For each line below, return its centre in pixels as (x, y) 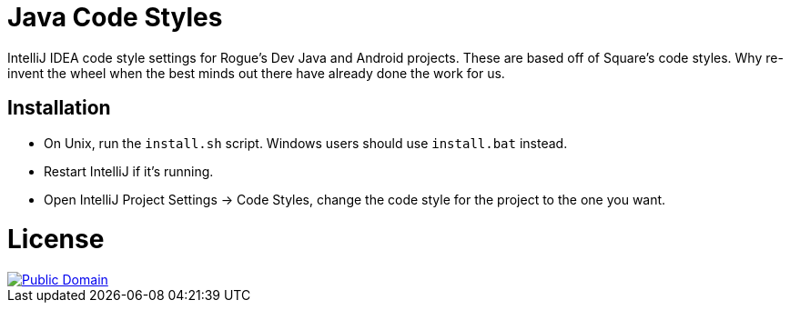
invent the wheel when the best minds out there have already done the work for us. (256, 73)
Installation (59, 108)
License (56, 240)
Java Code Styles (115, 17)
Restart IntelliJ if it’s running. (129, 171)
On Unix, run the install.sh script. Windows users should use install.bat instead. (306, 143)
